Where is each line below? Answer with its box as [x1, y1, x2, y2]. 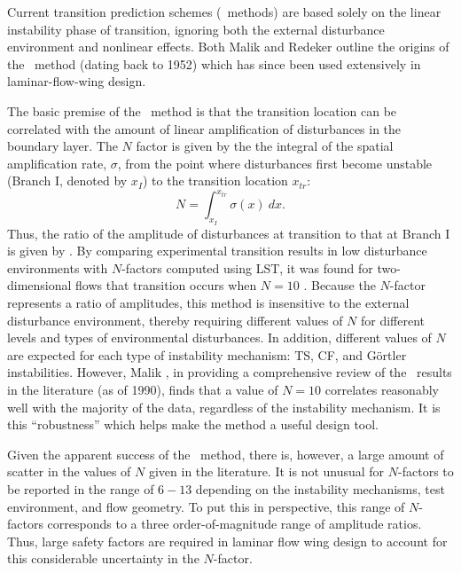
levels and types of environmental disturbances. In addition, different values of [7, 328, 432, 347]
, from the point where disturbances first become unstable [117, 153, 433, 172]
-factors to [398, 462, 454, 481]
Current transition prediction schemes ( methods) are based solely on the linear [7, 3, 441, 20]
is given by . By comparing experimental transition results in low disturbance [7, 241, 427, 260]
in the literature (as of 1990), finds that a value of [7, 380, 278, 398]
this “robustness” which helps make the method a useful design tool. [7, 415, 379, 434]
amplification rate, [7, 153, 107, 172]
